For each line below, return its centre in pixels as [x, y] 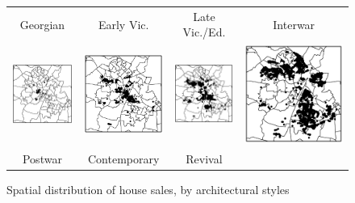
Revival [204, 158]
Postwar [42, 158]
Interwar [294, 24]
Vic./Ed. [204, 32]
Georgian [42, 24]
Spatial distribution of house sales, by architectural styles [148, 189]
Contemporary [123, 158]
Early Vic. [123, 24]
